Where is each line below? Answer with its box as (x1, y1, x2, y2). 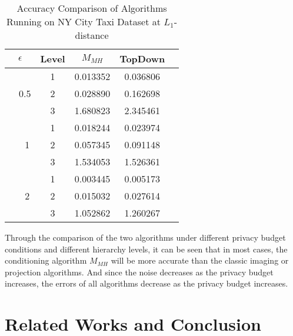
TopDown (119, 52, 165, 65)
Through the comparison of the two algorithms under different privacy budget (5, 231, 286, 243)
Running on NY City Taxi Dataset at (6, 15, 161, 28)
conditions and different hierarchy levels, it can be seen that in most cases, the (5, 242, 288, 255)
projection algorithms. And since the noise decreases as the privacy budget (5, 265, 274, 278)
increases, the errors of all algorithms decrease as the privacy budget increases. (5, 277, 288, 290)
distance (75, 28, 109, 42)
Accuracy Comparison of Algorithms (16, 1, 167, 15)
